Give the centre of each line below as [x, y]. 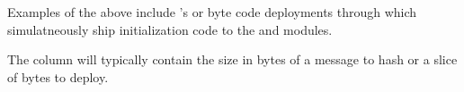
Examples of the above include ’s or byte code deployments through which [212, 12]
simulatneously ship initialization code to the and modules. [170, 29]
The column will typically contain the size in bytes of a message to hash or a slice [232, 59]
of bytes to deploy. [58, 76]
